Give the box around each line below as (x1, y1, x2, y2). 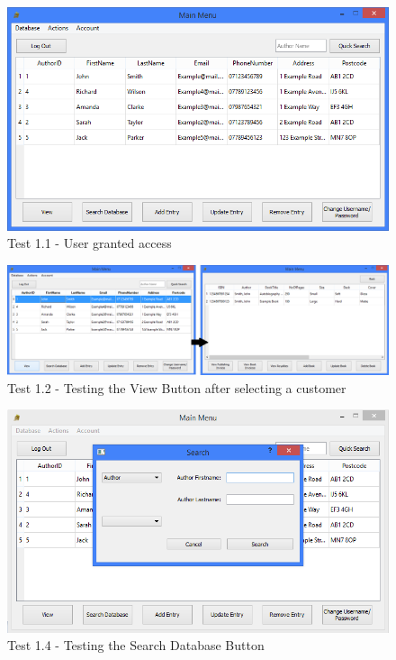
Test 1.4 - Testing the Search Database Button (7, 636, 265, 655)
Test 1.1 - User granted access (7, 234, 172, 252)
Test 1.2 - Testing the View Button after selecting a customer (7, 378, 346, 397)
